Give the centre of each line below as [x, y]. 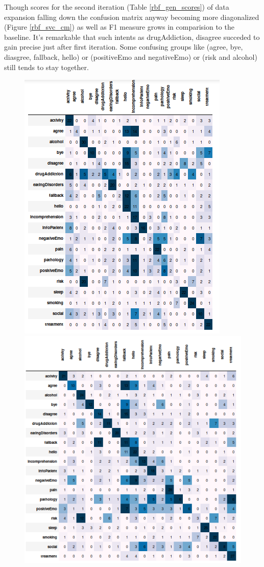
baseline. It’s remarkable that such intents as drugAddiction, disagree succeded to [132, 37]
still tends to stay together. [46, 67]
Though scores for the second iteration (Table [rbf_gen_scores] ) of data [117, 7]
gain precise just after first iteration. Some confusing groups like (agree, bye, [124, 47]
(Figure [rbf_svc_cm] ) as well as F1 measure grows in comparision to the [119, 27]
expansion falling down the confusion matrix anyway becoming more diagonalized [132, 17]
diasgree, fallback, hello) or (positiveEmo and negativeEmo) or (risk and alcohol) [131, 56]
